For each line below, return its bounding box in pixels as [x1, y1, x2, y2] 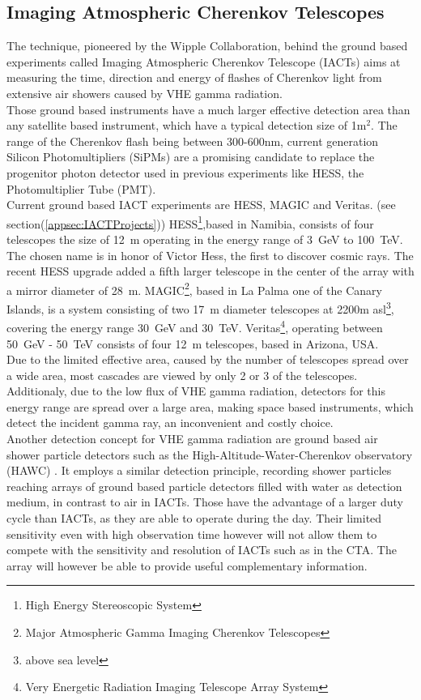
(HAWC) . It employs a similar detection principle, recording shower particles [6, 462, 392, 479]
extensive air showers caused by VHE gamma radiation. [6, 84, 283, 101]
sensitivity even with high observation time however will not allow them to [6, 525, 377, 542]
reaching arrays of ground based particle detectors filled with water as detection [6, 477, 402, 494]
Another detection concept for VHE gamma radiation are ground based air [6, 430, 378, 447]
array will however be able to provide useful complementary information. [6, 557, 368, 574]
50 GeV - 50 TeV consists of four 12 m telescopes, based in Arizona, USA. [6, 335, 379, 352]
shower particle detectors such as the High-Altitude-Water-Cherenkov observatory [6, 446, 413, 463]
